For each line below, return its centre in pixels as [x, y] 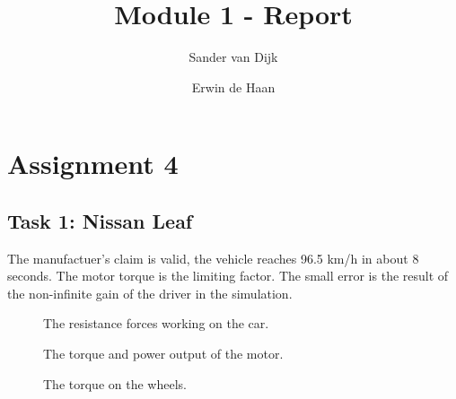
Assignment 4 [93, 164]
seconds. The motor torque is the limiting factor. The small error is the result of [228, 276]
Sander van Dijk [233, 57]
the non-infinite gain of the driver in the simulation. [150, 293]
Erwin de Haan [233, 87]
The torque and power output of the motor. [163, 354]
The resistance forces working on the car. [156, 323]
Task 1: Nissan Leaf [100, 220]
